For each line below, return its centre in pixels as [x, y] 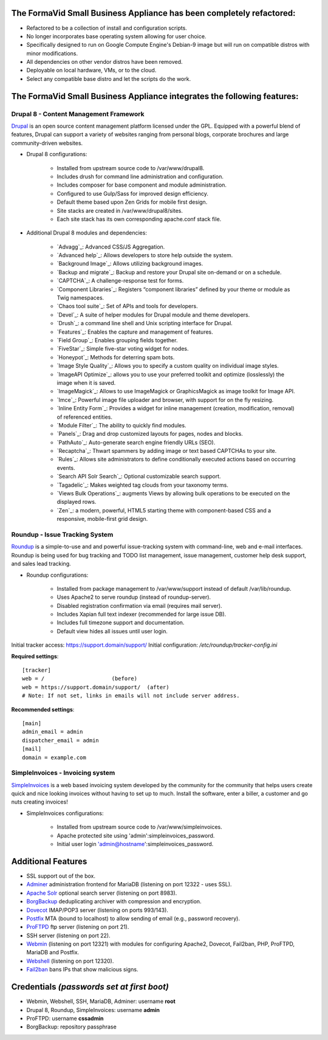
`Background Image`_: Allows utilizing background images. [130, 264]
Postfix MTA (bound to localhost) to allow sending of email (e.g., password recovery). [133, 918]
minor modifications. [52, 53]
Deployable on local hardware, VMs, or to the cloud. [91, 71]
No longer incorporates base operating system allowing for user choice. [116, 36]
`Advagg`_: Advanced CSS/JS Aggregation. [111, 247]
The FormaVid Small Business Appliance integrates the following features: [155, 96]
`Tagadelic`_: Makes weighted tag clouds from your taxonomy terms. [143, 485]
